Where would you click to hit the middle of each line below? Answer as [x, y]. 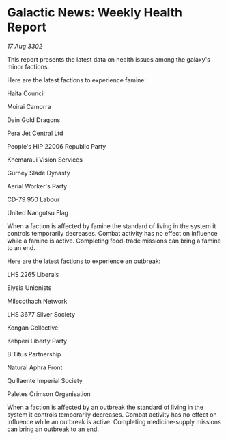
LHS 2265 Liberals [33, 274]
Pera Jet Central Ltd [35, 133]
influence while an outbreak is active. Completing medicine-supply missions [114, 421]
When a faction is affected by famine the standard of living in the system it [112, 226]
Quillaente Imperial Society [45, 380]
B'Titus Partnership [34, 354]
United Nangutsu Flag [38, 212]
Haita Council [26, 93]
